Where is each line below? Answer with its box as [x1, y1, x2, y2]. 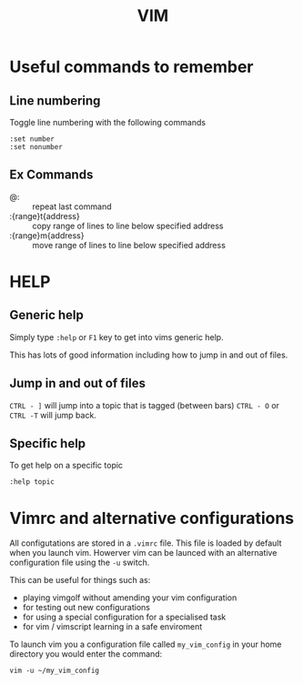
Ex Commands [9, 167, 94, 183]
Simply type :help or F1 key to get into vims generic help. [9, 331, 225, 342]
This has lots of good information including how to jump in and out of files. [9, 349, 288, 360]
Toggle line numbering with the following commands [9, 117, 207, 127]
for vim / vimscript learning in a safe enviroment [22, 621, 203, 632]
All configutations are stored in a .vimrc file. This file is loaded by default [9, 538, 282, 548]
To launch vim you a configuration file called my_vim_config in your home [9, 639, 282, 650]
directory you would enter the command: [9, 649, 163, 659]
